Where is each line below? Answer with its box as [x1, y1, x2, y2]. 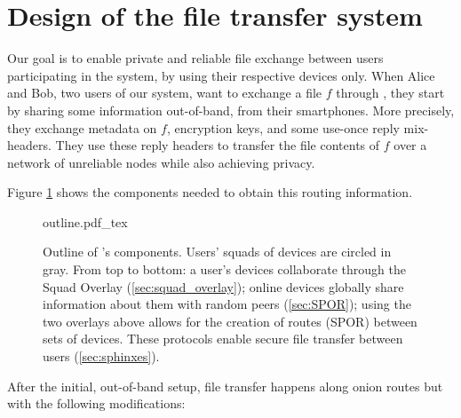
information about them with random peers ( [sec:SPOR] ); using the [43, 295, 411, 313]
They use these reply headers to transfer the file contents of [55, 136, 380, 154]
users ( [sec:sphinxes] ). [43, 347, 160, 366]
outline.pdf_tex [43, 212, 128, 231]
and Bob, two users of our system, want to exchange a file [7, 83, 322, 102]
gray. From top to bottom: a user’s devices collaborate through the [43, 260, 406, 279]
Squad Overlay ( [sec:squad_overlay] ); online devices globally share [43, 277, 404, 296]
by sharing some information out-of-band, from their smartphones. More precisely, [7, 100, 455, 119]
